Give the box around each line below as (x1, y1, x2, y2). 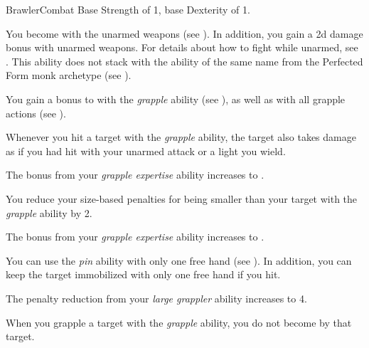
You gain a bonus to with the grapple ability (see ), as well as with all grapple (6, 91, 346, 106)
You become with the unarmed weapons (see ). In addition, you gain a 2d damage (6, 26, 363, 41)
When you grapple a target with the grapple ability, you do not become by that (6, 315, 352, 329)
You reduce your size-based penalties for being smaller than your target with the (6, 191, 358, 206)
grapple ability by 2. (6, 205, 92, 220)
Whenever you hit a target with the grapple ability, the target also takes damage (6, 130, 356, 144)
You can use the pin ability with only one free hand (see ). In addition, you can (6, 253, 352, 268)
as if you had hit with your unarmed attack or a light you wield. (6, 143, 286, 158)
